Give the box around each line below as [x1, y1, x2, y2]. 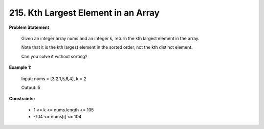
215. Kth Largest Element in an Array [9, 7, 160, 18]
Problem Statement [9, 24, 49, 30]
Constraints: [9, 96, 35, 102]
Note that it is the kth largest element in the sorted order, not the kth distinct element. [21, 44, 193, 50]
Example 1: [9, 64, 32, 70]
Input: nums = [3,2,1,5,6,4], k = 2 [21, 76, 87, 82]
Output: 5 [21, 85, 41, 90]
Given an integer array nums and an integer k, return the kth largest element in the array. [21, 35, 200, 41]
